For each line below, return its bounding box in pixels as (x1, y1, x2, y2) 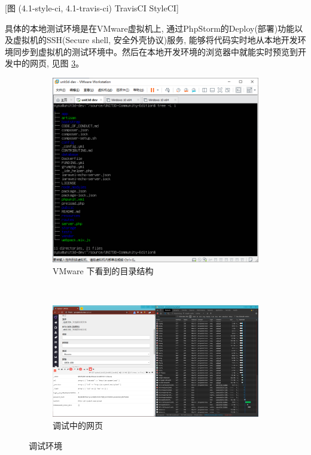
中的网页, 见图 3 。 (13, 57, 84, 69)
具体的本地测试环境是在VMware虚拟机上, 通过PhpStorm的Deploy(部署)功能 (5, 22, 295, 34)
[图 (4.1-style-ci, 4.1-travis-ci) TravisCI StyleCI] (5, 2, 179, 14)
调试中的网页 (53, 419, 103, 432)
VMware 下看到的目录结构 (53, 264, 154, 277)
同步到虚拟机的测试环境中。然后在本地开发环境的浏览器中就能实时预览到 (13, 45, 298, 57)
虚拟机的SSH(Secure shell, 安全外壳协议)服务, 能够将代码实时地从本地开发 (13, 34, 298, 46)
